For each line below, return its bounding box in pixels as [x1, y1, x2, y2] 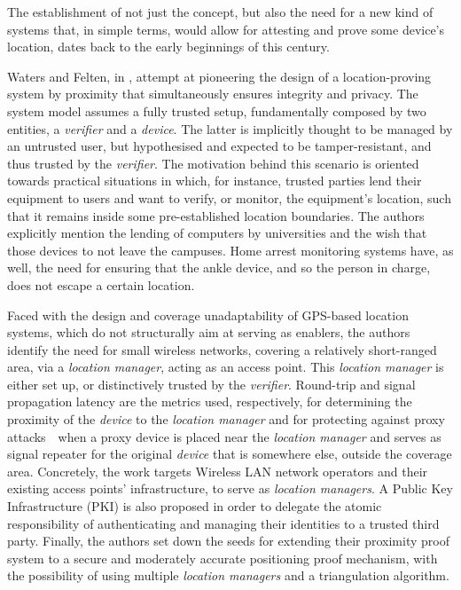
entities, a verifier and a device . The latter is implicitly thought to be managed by [7, 119, 453, 138]
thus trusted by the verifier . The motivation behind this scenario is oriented [7, 153, 419, 172]
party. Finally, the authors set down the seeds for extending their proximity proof [7, 531, 449, 550]
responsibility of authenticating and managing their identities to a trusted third [7, 514, 440, 532]
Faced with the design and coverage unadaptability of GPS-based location [7, 305, 409, 324]
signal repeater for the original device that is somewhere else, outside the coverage [7, 444, 452, 463]
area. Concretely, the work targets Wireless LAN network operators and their [7, 461, 428, 480]
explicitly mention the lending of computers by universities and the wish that [7, 224, 427, 242]
